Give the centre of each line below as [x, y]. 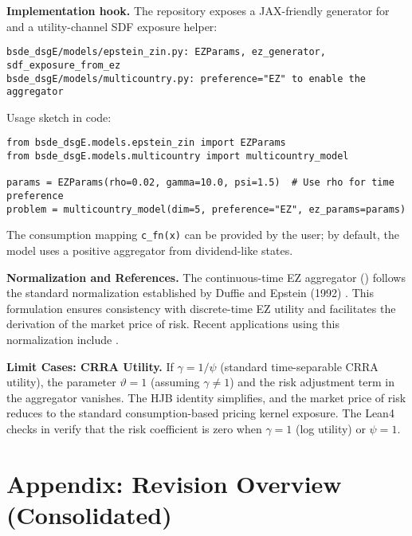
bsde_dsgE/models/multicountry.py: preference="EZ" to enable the [186, 78]
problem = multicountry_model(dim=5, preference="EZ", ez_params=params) [206, 209]
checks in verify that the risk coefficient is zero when [134, 428]
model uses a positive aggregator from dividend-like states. [150, 250]
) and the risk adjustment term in [312, 382]
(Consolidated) [89, 514]
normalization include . [63, 339]
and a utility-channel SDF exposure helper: [112, 26]
